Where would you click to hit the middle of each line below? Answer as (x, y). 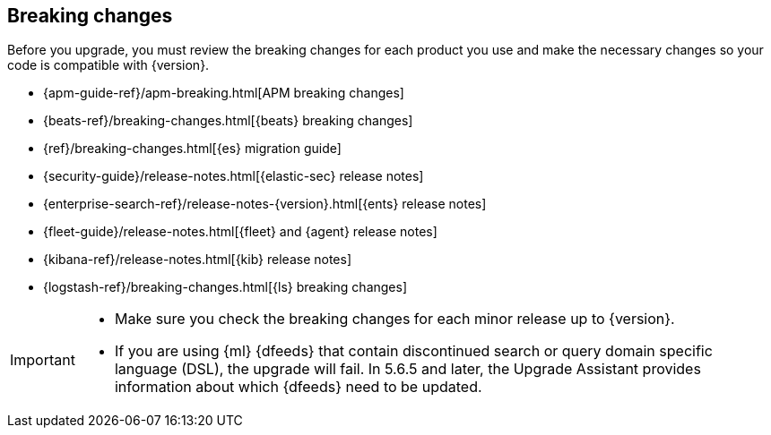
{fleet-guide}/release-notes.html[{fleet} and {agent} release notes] (240, 232)
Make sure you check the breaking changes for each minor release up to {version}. (394, 319)
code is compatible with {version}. (108, 65)
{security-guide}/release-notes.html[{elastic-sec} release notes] (234, 176)
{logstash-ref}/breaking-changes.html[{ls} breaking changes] (225, 287)
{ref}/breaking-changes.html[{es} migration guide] (192, 149)
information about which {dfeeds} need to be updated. (298, 387)
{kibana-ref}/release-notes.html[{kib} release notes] (198, 260)
